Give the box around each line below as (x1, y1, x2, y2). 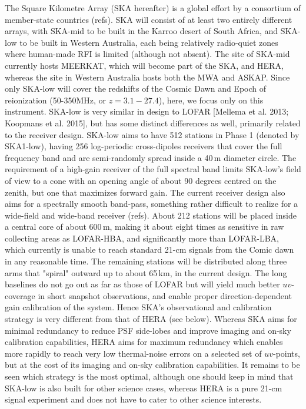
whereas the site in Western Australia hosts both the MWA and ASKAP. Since (5, 71, 290, 83)
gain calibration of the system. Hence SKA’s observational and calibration (5, 301, 272, 313)
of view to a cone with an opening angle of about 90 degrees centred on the (5, 174, 277, 186)
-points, (272, 347, 300, 359)
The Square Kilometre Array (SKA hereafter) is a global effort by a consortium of (5, 2, 301, 14)
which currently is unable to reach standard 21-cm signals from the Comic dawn (5, 243, 294, 256)
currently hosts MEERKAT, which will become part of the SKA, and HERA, (5, 59, 284, 71)
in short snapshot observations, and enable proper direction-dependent (38, 289, 292, 301)
